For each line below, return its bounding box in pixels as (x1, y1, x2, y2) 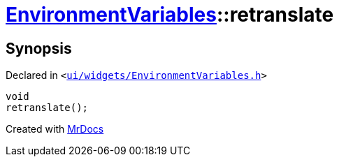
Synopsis (6, 39, 72, 57)
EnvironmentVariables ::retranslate (6, 3, 334, 27)
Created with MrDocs (6, 123, 104, 135)
